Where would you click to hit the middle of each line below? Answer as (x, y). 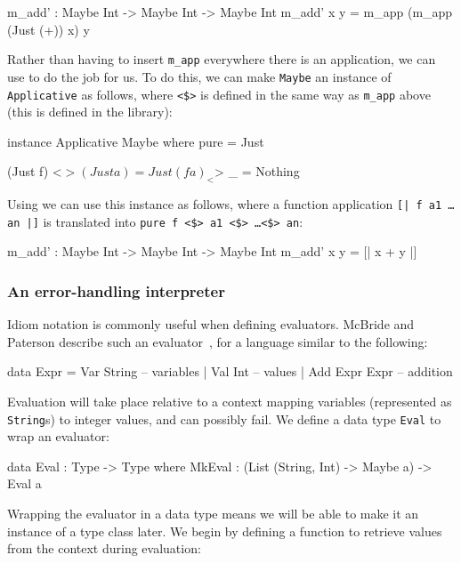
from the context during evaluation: (104, 548)
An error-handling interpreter (116, 290)
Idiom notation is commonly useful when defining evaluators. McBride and (211, 324)
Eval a (24, 483)
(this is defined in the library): (90, 112)
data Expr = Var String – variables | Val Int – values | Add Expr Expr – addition (230, 371)
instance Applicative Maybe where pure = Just (136, 141)
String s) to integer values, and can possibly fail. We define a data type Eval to (224, 418)
